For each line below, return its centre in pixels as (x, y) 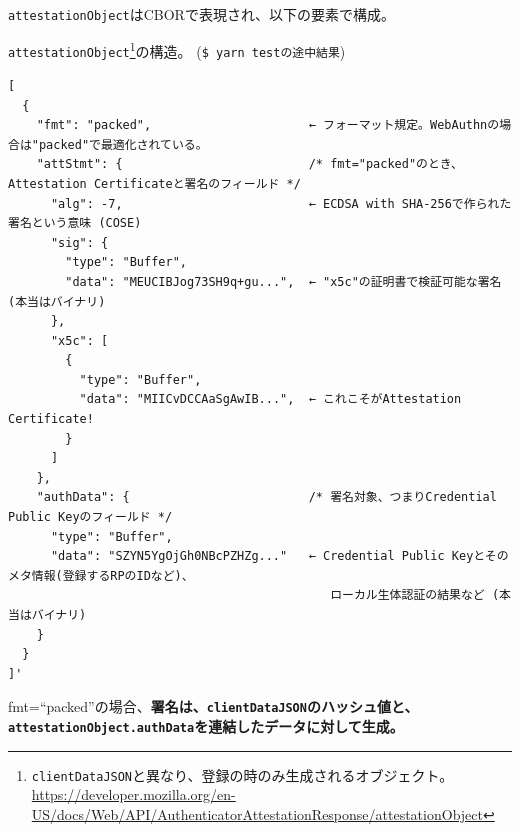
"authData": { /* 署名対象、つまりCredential (266, 497)
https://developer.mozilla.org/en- (133, 794)
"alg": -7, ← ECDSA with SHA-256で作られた (281, 203)
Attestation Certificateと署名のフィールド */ (154, 183)
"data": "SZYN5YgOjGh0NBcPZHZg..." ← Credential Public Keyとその (279, 556)
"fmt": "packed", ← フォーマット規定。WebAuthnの (268, 125)
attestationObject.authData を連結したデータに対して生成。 (206, 726)
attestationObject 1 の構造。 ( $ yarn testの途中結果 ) (177, 50)
